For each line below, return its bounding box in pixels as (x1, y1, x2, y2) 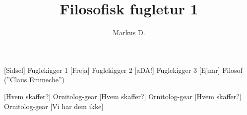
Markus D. (113, 27, 145, 38)
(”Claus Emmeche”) (4, 74, 64, 85)
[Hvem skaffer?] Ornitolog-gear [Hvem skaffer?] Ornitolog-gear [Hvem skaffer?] (4, 91, 242, 101)
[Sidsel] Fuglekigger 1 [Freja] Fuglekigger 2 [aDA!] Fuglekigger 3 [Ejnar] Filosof (4, 64, 243, 75)
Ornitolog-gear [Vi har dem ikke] (4, 101, 104, 111)
